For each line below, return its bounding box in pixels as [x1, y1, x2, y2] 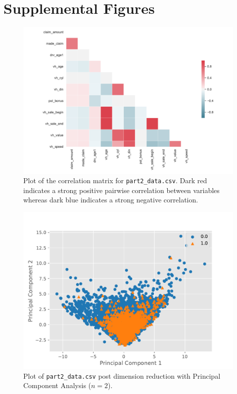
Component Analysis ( [23, 380, 92, 391]
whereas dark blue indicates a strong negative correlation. [23, 195, 198, 205]
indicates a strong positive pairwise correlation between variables [23, 185, 220, 195]
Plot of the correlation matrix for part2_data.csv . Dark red [23, 175, 207, 186]
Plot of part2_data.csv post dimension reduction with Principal [23, 370, 221, 381]
